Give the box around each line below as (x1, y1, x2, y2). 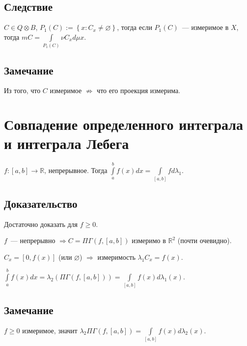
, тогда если (117, 22, 152, 32)
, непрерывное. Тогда (44, 165, 108, 175)
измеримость (97, 251, 136, 262)
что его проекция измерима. (97, 85, 181, 96)
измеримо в (132, 235, 166, 246)
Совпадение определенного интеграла (4, 114, 243, 134)
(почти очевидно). (177, 235, 232, 246)
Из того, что (4, 85, 41, 96)
